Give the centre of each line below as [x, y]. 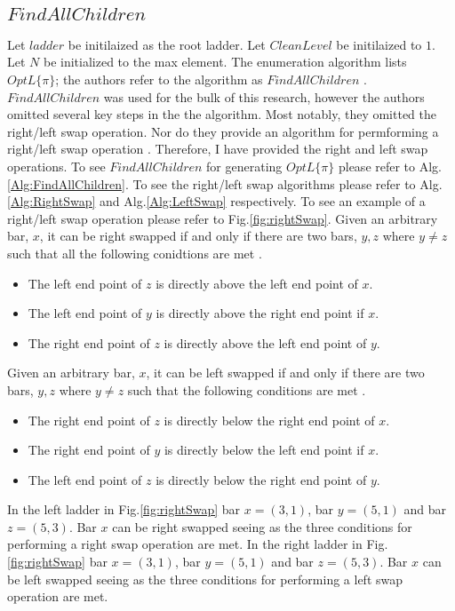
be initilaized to [379, 44]
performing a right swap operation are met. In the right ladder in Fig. [198, 544]
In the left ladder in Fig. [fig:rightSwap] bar [124, 509]
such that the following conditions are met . [247, 389]
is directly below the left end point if [264, 450]
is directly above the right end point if [260, 313]
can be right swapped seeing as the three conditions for [262, 526]
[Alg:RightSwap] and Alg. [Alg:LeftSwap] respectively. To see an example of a [216, 201]
